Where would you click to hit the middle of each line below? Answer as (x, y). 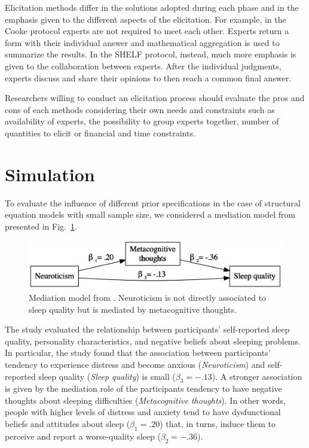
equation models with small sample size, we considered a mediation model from (150, 214)
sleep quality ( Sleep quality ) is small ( (107, 376)
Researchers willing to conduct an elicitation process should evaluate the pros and (155, 98)
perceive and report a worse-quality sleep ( (83, 436)
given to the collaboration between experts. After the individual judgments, (143, 65)
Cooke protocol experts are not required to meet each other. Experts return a (147, 31)
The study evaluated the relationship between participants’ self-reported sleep (147, 329)
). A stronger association (257, 376)
